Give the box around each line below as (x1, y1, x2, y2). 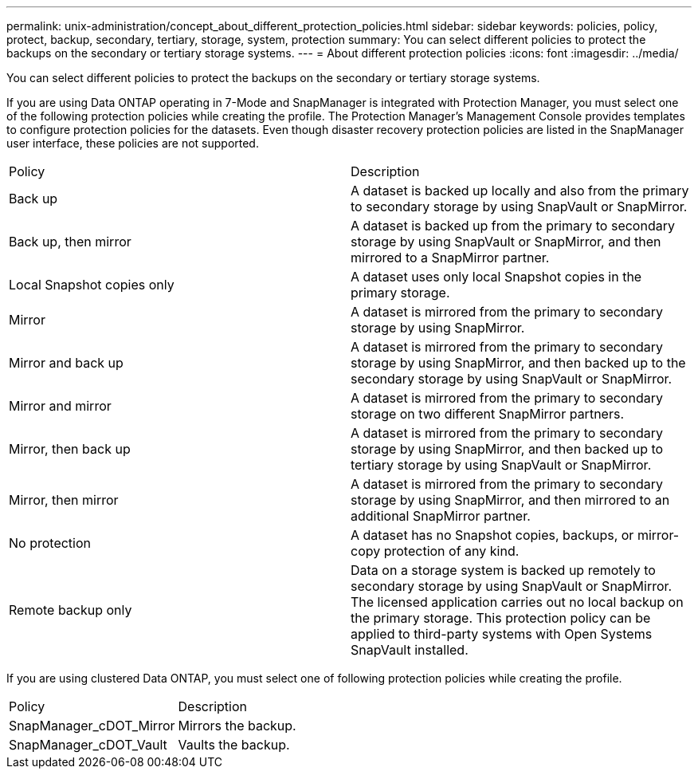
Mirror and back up (9, 355, 124, 371)
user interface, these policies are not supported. (6, 136, 259, 150)
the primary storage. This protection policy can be (351, 610, 651, 626)
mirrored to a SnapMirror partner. (351, 250, 550, 266)
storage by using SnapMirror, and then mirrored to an (351, 492, 670, 508)
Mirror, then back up (9, 441, 131, 457)
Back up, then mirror (9, 234, 131, 250)
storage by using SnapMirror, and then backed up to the (351, 355, 686, 371)
